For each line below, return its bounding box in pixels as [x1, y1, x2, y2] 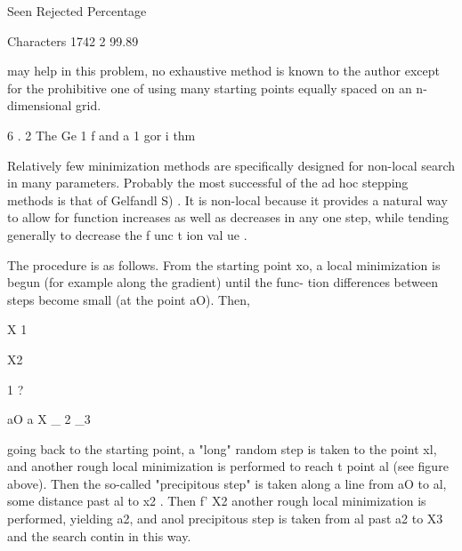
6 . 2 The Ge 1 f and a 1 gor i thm [7, 125, 196, 144]
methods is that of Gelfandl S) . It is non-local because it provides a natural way [7, 190, 448, 209]
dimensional [7, 96, 72, 115]
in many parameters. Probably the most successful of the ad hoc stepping [7, 173, 409, 192]
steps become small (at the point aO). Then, [7, 290, 250, 308]
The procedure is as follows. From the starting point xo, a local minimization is [7, 255, 441, 274]
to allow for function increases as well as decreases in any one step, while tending [7, 208, 450, 227]
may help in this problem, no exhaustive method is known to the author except [7, 61, 441, 80]
